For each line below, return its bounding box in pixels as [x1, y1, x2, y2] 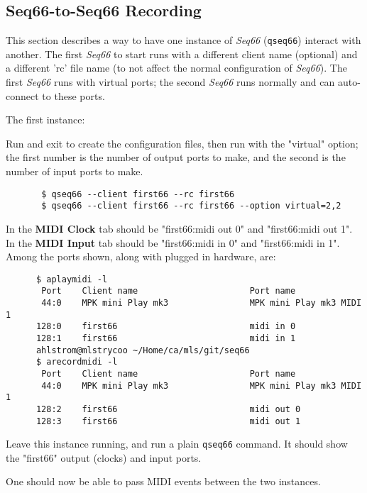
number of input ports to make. [6, 164, 143, 179]
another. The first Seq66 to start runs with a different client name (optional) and [6, 46, 358, 61]
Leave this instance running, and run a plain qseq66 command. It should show [6, 436, 348, 451]
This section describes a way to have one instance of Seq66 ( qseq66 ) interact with [6, 33, 361, 48]
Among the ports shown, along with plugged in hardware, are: [6, 249, 276, 264]
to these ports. [42, 88, 105, 103]
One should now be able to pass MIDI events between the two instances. [6, 474, 321, 489]
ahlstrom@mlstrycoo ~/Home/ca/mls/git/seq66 [35, 345, 250, 355]
